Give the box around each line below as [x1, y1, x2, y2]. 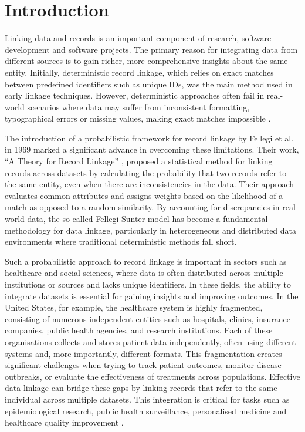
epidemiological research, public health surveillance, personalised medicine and [5, 404, 287, 417]
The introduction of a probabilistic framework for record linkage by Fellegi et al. [5, 131, 294, 144]
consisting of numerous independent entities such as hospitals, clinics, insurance [5, 312, 290, 325]
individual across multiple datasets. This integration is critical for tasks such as [5, 393, 290, 405]
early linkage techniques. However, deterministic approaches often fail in [5, 89, 265, 102]
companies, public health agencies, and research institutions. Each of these [5, 324, 273, 336]
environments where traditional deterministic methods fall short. [5, 235, 237, 248]
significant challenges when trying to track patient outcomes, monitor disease [5, 359, 282, 371]
